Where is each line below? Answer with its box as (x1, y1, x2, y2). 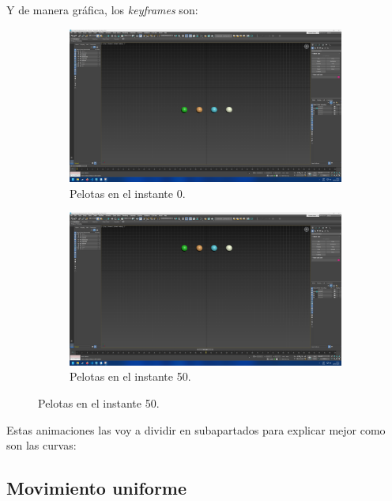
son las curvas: (6, 437, 77, 454)
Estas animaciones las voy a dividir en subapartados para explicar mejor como (6, 421, 386, 438)
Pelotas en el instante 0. (70, 184, 186, 201)
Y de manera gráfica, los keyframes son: (6, 2, 198, 17)
